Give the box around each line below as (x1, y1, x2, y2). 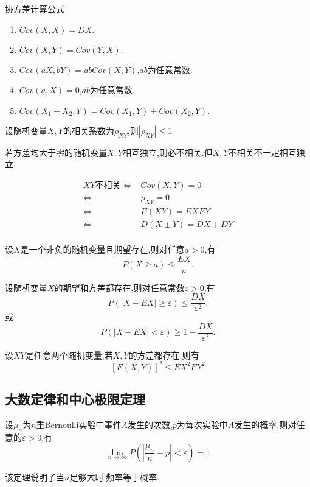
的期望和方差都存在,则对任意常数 (54, 281, 185, 293)
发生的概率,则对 (234, 418, 297, 431)
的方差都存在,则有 (128, 348, 199, 361)
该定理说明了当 (5, 470, 64, 483)
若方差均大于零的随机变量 (5, 145, 107, 158)
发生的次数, (127, 418, 173, 431)
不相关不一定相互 (228, 145, 297, 158)
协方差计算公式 (5, 2, 64, 15)
